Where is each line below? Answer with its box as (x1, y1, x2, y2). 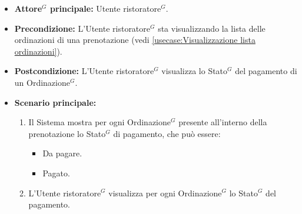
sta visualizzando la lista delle (158, 22, 266, 34)
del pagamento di (235, 65, 297, 77)
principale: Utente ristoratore (49, 2, 161, 14)
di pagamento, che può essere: (113, 127, 221, 139)
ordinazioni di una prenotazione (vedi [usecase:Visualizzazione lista (14, 34, 255, 46)
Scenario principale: (14, 96, 97, 108)
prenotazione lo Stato (28, 127, 106, 139)
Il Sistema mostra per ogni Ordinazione (28, 116, 171, 128)
